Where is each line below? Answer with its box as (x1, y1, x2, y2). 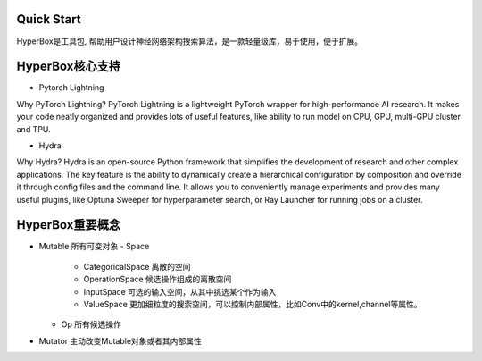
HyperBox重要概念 (16, 217, 120, 232)
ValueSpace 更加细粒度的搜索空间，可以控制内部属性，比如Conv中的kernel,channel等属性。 (83, 299, 422, 310)
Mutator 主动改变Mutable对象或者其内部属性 (38, 335, 203, 346)
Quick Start (16, 12, 81, 27)
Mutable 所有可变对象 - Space (38, 241, 150, 252)
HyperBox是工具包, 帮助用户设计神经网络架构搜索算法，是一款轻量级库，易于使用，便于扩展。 (16, 36, 363, 46)
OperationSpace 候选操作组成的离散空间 (83, 273, 232, 285)
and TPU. (16, 123, 51, 134)
